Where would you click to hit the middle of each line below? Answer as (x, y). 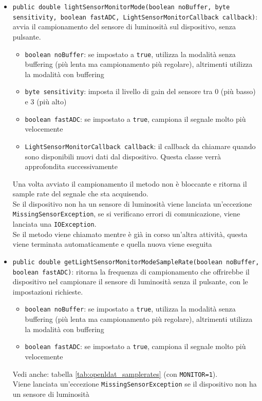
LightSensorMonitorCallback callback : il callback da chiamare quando (140, 146)
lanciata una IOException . (54, 224)
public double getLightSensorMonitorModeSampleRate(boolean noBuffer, (136, 262)
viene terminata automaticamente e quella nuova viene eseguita (112, 244)
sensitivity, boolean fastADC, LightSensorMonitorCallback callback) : (135, 16)
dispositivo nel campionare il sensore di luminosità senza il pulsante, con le (130, 281)
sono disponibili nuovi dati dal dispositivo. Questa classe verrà (123, 156)
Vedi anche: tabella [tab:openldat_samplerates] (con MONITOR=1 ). (115, 373)
